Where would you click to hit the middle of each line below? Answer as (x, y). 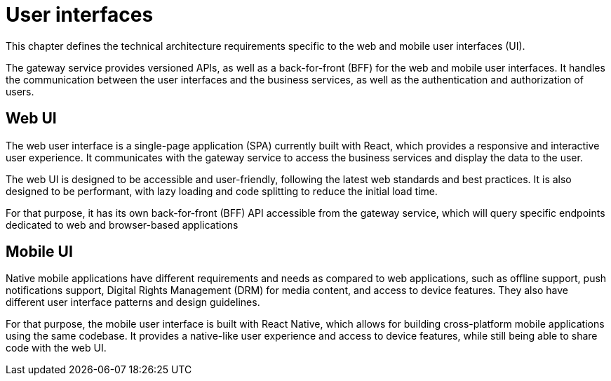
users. (20, 91)
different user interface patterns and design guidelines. (133, 302)
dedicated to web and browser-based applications (122, 225)
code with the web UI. (56, 348)
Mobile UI (39, 252)
